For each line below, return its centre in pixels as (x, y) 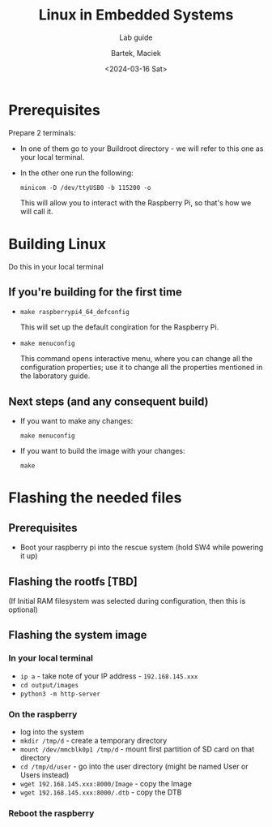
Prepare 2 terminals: (42, 132)
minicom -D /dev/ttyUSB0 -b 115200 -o (85, 187)
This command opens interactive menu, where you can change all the (136, 359)
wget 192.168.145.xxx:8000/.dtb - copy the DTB (101, 792)
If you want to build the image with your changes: (102, 451)
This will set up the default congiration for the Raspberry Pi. (119, 327)
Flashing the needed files (95, 498)
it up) (29, 556)
